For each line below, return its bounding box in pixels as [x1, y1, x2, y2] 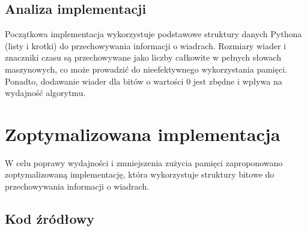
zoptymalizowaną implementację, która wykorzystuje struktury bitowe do [5, 168, 275, 181]
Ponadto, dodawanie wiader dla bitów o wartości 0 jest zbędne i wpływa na [5, 74, 282, 87]
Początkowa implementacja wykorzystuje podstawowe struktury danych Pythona [5, 28, 302, 40]
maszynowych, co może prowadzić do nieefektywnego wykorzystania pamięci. [5, 62, 287, 75]
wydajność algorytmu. [5, 86, 86, 99]
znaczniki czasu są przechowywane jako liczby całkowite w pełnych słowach [5, 51, 281, 64]
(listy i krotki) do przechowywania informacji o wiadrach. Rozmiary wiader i [5, 39, 286, 52]
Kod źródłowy [5, 209, 95, 228]
